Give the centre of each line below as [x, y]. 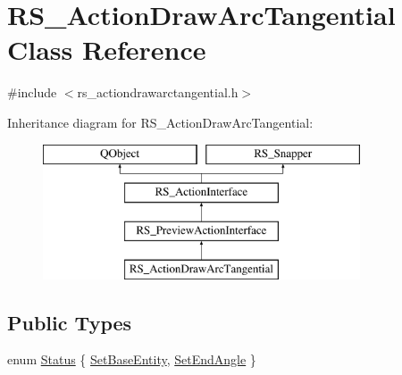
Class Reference [107, 50]
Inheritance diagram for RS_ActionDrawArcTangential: [160, 122]
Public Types [70, 322]
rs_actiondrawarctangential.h [158, 92]
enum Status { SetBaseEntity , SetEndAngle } [132, 359]
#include [32, 92]
